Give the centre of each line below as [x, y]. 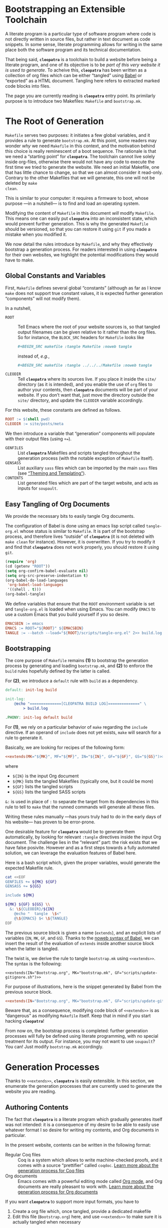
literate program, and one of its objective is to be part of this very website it [83, 65]
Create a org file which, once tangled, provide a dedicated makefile [82, 1211]
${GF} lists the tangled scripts [43, 786]
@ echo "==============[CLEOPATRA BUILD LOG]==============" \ [80, 704]
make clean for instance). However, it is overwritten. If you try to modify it [80, 542]
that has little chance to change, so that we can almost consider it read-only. [84, 172]
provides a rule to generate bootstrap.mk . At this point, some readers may [81, 140]
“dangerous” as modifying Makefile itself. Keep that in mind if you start [78, 1016]
